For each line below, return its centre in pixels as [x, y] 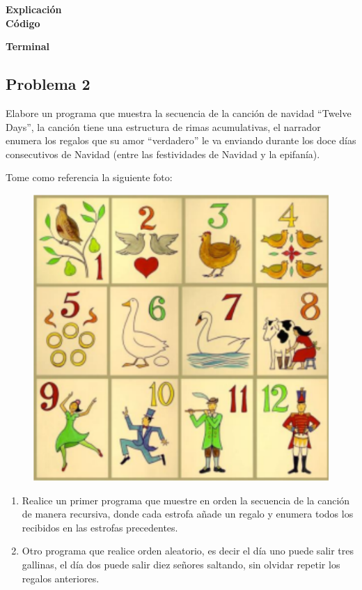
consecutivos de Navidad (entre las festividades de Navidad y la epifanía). [163, 154]
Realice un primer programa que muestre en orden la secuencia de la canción [186, 500]
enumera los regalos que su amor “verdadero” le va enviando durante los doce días [181, 140]
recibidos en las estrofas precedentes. [100, 527]
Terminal [27, 46]
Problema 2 [48, 84]
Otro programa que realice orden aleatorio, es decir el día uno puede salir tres [188, 551]
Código [23, 23]
